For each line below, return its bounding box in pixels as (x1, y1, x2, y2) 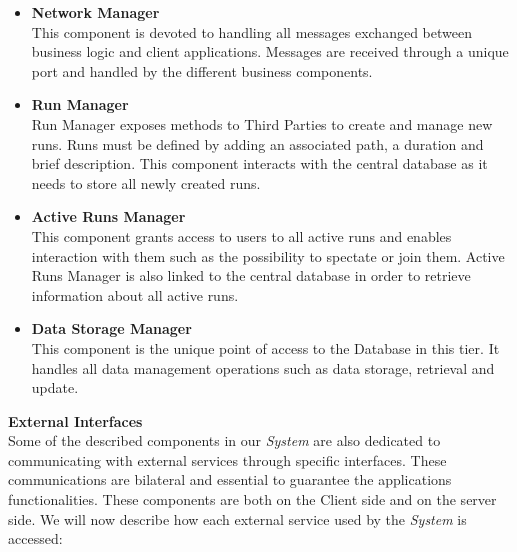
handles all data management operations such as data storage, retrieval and (31, 357, 495, 378)
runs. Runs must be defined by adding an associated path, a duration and (31, 133, 484, 154)
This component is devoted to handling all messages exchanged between (31, 21, 472, 42)
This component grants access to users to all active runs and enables (31, 225, 452, 246)
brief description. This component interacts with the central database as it (31, 153, 488, 174)
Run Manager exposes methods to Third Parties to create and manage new (31, 113, 493, 134)
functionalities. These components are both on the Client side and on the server (8, 489, 497, 510)
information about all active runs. (31, 284, 239, 305)
